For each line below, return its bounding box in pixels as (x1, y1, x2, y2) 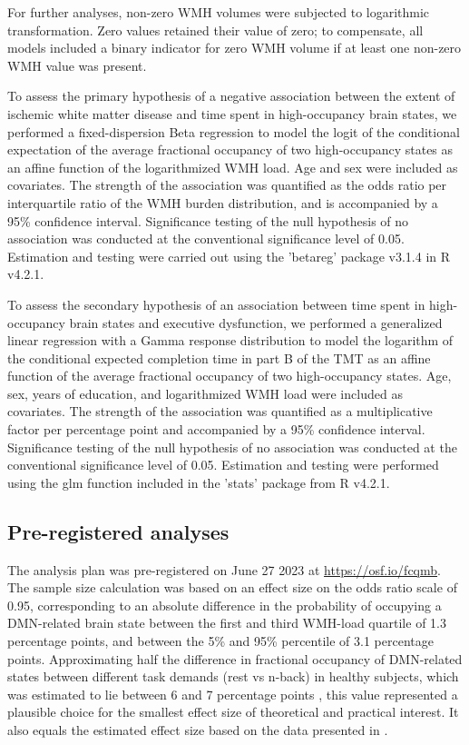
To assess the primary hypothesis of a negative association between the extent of (7, 86, 455, 105)
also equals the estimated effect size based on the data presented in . (7, 720, 388, 739)
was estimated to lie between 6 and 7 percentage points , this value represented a (7, 684, 458, 703)
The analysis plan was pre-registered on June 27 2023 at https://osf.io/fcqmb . (7, 560, 441, 579)
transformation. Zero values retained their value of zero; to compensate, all (7, 20, 424, 39)
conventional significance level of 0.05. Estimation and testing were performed (7, 455, 439, 474)
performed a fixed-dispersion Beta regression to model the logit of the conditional (7, 122, 460, 141)
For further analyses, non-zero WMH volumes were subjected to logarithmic (7, 3, 430, 21)
